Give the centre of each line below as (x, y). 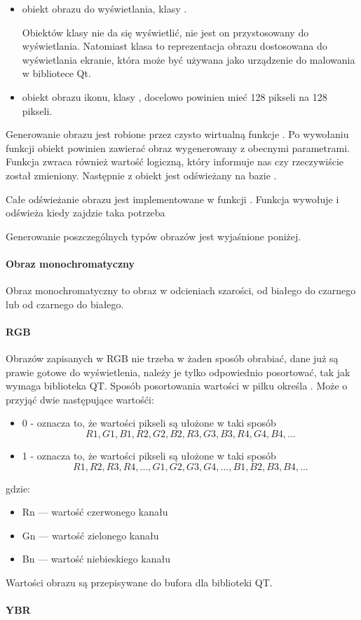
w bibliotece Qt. (56, 73)
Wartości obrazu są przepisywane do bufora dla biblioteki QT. (139, 583)
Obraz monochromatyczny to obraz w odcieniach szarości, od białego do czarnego (181, 290)
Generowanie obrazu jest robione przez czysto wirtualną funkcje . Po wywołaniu (177, 134)
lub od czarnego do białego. (65, 304)
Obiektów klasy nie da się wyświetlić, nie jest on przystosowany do (165, 32)
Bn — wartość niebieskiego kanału (96, 559)
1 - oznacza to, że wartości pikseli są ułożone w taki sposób (149, 456)
